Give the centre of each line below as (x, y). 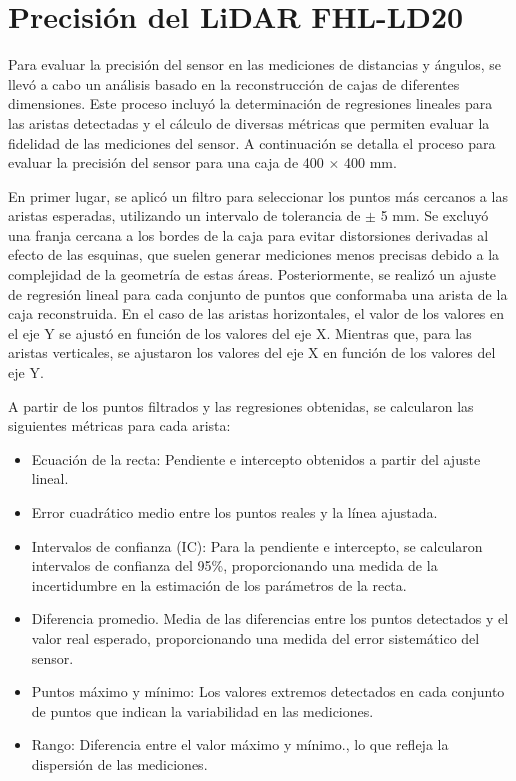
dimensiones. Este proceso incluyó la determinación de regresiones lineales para (250, 103)
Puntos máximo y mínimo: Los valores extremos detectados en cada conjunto (268, 691)
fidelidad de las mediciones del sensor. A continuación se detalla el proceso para (252, 142)
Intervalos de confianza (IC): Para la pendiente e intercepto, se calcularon (257, 545)
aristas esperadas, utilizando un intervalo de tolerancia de (184, 215)
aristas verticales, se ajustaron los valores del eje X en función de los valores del (252, 352)
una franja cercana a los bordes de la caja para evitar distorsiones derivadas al (248, 234)
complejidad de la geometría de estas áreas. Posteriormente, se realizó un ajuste (252, 274)
